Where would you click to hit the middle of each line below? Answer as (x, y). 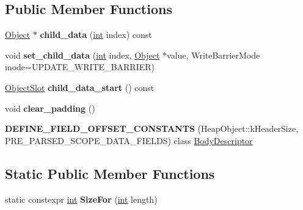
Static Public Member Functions (110, 173)
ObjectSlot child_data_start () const (80, 87)
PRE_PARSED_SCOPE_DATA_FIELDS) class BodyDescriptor (129, 140)
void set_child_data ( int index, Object (82, 55)
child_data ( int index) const (96, 34)
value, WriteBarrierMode (214, 55)
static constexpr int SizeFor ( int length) (81, 199)
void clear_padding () (50, 108)
